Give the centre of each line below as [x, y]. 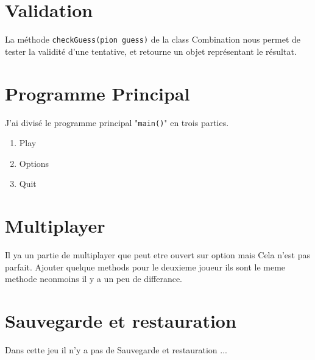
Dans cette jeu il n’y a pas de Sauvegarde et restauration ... [116, 349]
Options [34, 163]
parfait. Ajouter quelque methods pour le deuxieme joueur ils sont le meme [145, 266]
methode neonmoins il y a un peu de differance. [94, 279]
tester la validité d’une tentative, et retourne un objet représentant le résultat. [151, 51]
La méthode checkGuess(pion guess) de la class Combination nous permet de [153, 39]
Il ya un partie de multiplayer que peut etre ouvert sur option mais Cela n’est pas [157, 255]
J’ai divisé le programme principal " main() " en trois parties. [117, 122]
